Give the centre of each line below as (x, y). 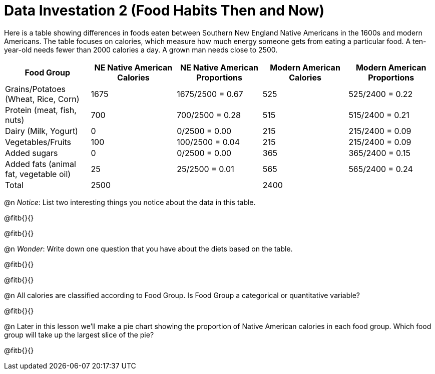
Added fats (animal (41, 164)
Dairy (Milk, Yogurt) (42, 131)
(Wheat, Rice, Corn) (42, 99)
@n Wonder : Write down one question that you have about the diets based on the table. (148, 248)
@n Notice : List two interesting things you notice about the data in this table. (130, 202)
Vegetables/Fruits (38, 142)
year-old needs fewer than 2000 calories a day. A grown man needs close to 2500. (141, 49)
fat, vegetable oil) (38, 174)
